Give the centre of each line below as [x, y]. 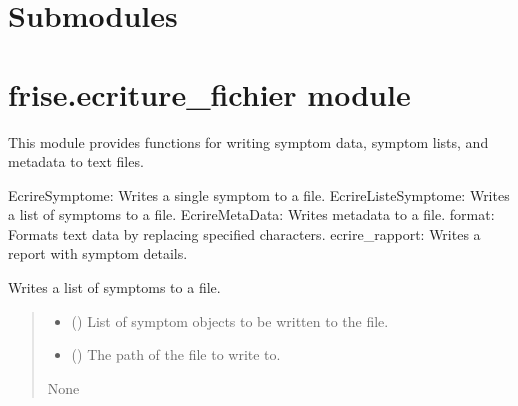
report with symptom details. [98, 253]
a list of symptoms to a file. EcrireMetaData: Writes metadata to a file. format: [251, 214]
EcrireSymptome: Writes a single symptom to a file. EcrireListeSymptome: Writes [259, 194]
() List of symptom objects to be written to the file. [230, 320]
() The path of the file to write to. [176, 354]
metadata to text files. [76, 161]
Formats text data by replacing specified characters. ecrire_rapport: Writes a [244, 233]
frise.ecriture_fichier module [209, 93]
